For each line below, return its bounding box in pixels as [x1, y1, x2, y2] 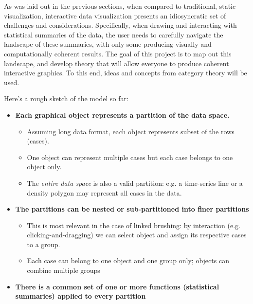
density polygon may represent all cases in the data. [27, 187, 182, 197]
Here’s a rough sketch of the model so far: [4, 93, 128, 104]
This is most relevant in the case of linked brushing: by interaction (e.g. [27, 220, 240, 230]
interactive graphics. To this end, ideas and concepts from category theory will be [4, 68, 247, 78]
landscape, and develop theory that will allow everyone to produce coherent [4, 58, 229, 68]
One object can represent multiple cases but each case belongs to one [27, 152, 233, 162]
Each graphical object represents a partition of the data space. [15, 109, 230, 120]
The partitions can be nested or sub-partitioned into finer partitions [15, 204, 249, 214]
